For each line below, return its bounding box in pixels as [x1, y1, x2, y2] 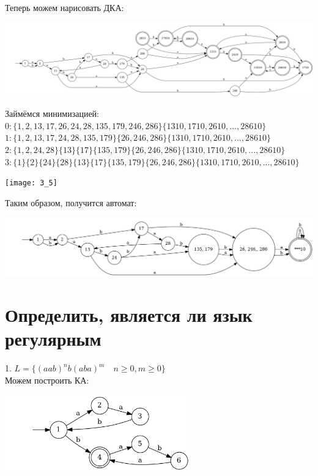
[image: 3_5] [5, 179, 57, 188]
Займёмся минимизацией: [5, 107, 99, 120]
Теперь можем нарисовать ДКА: [5, 1, 124, 13]
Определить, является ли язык [5, 302, 253, 327]
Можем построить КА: [5, 373, 89, 386]
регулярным [5, 326, 102, 351]
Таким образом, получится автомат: [5, 196, 137, 209]
